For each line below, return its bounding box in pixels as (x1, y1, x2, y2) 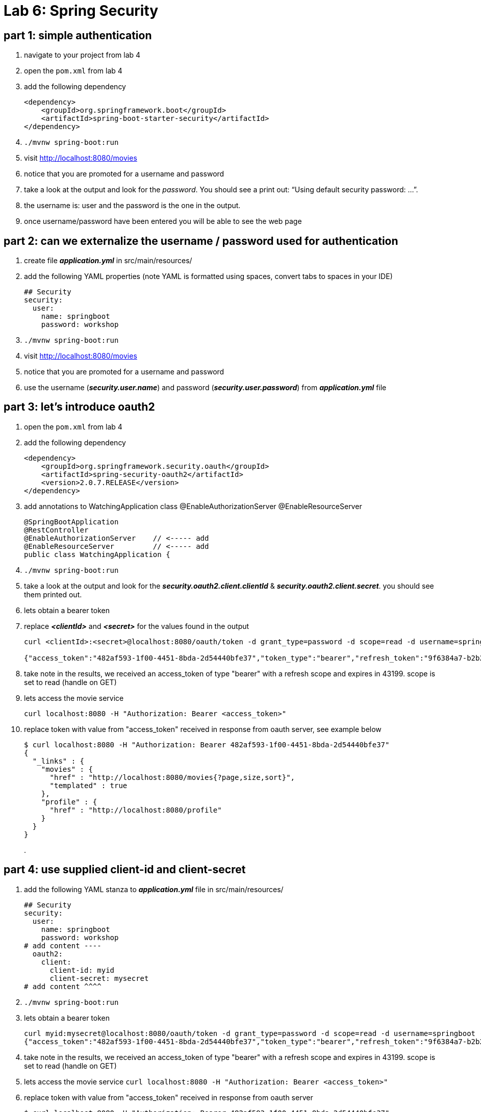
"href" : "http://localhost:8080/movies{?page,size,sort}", (49, 773, 295, 781)
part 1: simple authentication (4, 29, 152, 42)
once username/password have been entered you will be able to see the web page (24, 217, 302, 226)
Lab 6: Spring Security (4, 2, 159, 19)
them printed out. (24, 590, 82, 599)
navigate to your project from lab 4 (24, 50, 141, 60)
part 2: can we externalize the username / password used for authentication (4, 234, 398, 247)
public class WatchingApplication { (24, 550, 170, 559)
